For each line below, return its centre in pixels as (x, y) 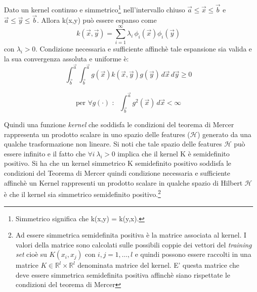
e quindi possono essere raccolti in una (193, 254)
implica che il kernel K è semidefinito (173, 153)
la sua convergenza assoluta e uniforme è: (66, 58)
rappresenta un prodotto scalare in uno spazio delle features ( (97, 134)
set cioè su (31, 254)
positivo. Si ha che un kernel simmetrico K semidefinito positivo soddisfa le (118, 163)
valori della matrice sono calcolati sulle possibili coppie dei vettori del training (134, 244)
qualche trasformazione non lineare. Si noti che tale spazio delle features (113, 144)
